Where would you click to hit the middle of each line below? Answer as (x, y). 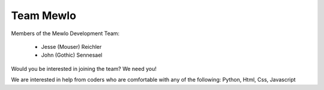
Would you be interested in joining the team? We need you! (84, 69)
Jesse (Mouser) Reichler (71, 46)
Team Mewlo (43, 15)
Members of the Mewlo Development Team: (65, 33)
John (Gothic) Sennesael (72, 55)
